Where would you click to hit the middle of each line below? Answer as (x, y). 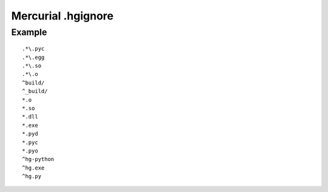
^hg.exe (33, 168)
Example (29, 32)
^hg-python (38, 159)
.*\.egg (33, 57)
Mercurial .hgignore (62, 16)
